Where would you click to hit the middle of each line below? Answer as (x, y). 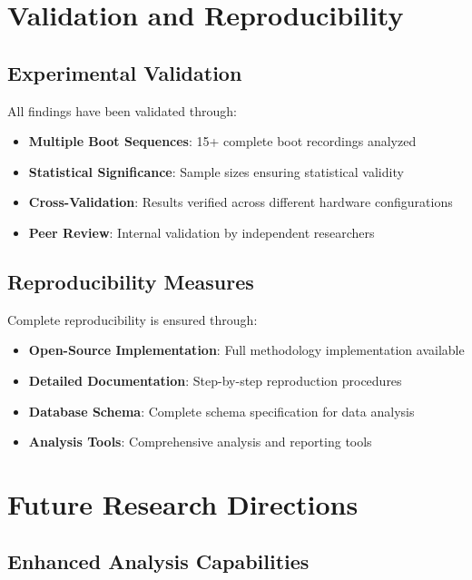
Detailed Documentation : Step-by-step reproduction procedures (215, 380)
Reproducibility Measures (131, 281)
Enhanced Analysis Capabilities (158, 561)
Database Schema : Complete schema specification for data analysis (221, 411)
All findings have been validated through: (122, 110)
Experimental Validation (125, 72)
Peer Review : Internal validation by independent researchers (202, 232)
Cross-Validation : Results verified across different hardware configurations (241, 202)
